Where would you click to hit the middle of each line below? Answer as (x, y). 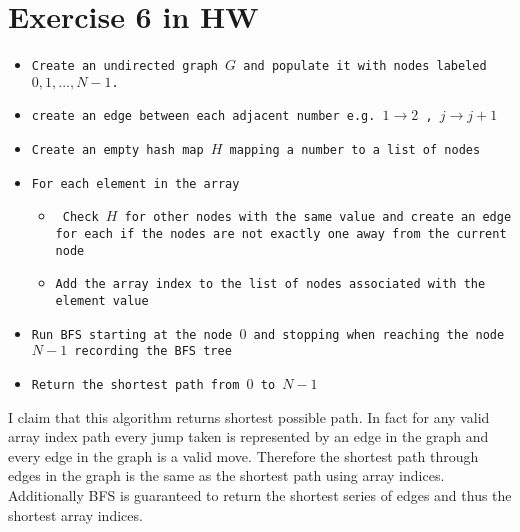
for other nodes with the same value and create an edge (318, 217)
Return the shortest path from (135, 385)
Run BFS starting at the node (132, 334)
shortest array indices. (75, 514)
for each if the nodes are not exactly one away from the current (281, 234)
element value (102, 301)
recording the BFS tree (153, 351)
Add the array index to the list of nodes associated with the (270, 284)
